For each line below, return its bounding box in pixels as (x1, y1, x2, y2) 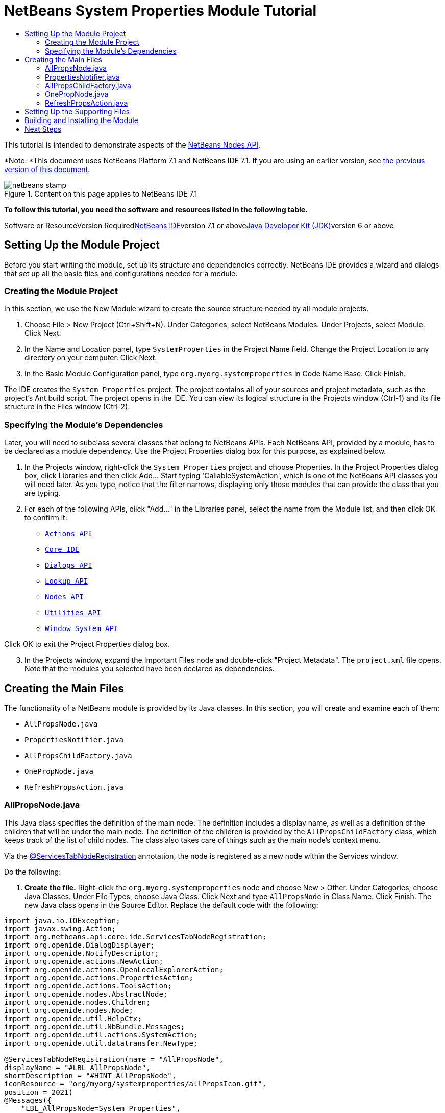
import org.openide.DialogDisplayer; (4, 940, 155, 949)
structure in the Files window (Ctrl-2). (4, 402, 130, 412)
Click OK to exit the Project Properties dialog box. (4, 640, 170, 649)
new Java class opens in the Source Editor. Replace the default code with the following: (24, 900, 318, 909)
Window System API (45, 624, 118, 633)
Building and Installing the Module (24, 115, 138, 125)
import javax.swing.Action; (4, 924, 116, 933)
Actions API (45, 529, 92, 538)
